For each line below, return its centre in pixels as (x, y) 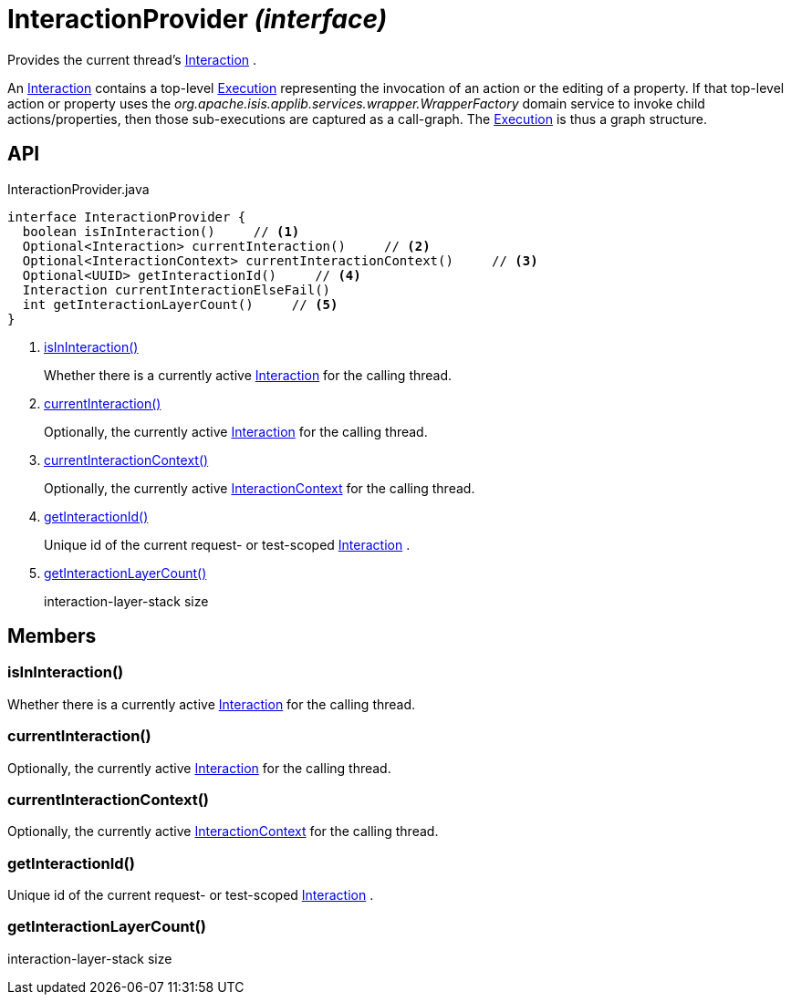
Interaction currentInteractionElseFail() (177, 289)
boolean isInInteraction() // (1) (161, 231)
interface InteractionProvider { (127, 217)
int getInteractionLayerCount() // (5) (180, 304)
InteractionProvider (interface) (198, 19)
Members (52, 636)
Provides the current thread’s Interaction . (132, 59)
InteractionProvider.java (78, 189)
